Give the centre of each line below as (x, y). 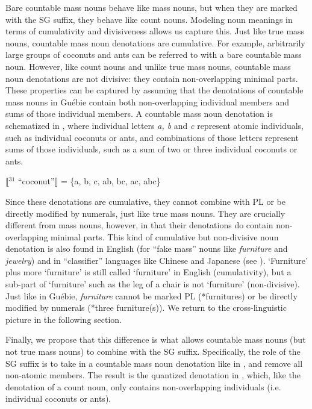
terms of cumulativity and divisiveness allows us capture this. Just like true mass (155, 31)
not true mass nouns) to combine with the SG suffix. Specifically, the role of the (153, 351)
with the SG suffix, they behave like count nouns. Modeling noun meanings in (149, 19)
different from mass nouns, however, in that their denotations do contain (139, 225)
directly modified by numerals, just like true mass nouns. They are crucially (145, 213)
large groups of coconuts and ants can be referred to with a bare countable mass (154, 55)
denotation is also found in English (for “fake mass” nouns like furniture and (147, 248)
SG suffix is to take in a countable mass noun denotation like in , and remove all (154, 363)
